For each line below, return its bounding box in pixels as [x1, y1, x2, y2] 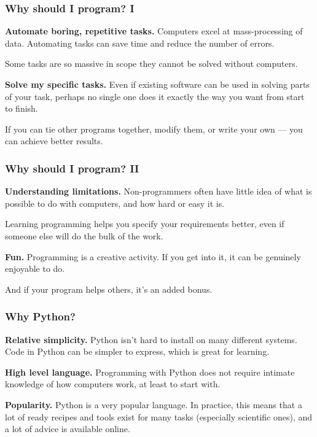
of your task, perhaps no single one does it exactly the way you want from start [5, 90, 305, 102]
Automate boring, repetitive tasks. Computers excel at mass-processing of [5, 25, 303, 37]
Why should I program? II [5, 160, 139, 176]
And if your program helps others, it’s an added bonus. [5, 282, 213, 295]
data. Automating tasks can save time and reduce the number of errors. [5, 36, 275, 49]
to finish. [5, 102, 38, 115]
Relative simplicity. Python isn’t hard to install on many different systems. [5, 333, 297, 346]
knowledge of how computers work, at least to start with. [5, 377, 221, 390]
